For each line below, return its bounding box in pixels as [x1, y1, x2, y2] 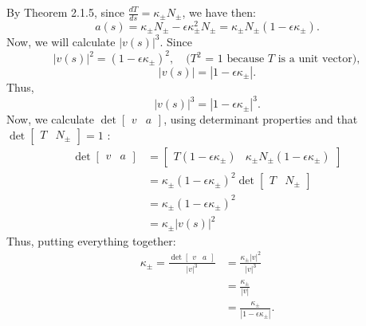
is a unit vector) [277, 53, 357, 65]
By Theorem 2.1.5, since [6, 4, 125, 20]
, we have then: [182, 4, 256, 20]
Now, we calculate [6, 111, 95, 128]
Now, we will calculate [6, 33, 116, 49]
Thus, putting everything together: [6, 232, 176, 249]
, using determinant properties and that [163, 111, 358, 128]
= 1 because [205, 53, 265, 65]
